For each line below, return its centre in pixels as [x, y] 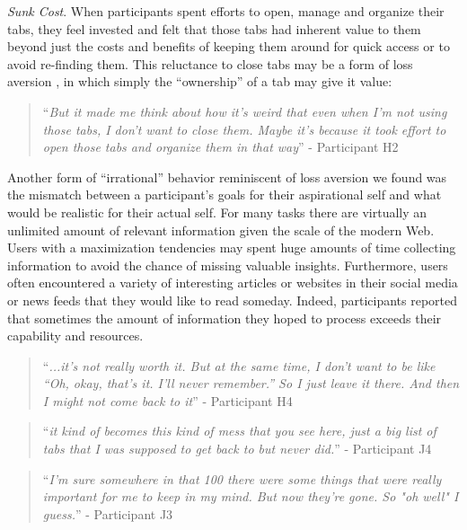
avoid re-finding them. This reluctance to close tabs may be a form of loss [210, 63]
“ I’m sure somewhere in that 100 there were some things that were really [242, 478]
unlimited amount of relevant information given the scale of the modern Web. [221, 230]
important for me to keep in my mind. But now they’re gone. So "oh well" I [251, 496]
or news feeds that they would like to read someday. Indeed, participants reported [233, 300]
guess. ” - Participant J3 [108, 513]
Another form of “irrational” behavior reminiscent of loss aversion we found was [227, 177]
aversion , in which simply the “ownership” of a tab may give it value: [200, 81]
